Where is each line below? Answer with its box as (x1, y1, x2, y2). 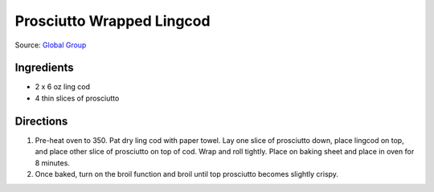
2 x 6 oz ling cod (35, 82, 91, 92)
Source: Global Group (14, 40, 87, 50)
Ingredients (14, 61, 74, 75)
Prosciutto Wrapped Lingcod (14, 12, 211, 30)
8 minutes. (35, 157, 70, 168)
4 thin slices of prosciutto (35, 93, 120, 103)
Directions (14, 114, 68, 128)
